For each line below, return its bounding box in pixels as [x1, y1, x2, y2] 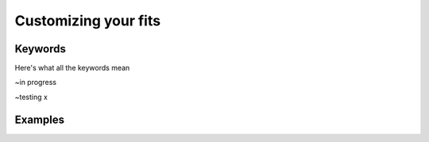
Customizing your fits [14, 12, 161, 29]
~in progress [14, 78, 57, 87]
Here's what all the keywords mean [14, 63, 130, 73]
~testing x [14, 92, 48, 102]
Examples [14, 113, 65, 126]
